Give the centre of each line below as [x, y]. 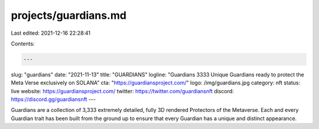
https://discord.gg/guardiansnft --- [53, 100]
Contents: [23, 44]
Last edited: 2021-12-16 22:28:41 [51, 33]
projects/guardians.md [69, 15]
